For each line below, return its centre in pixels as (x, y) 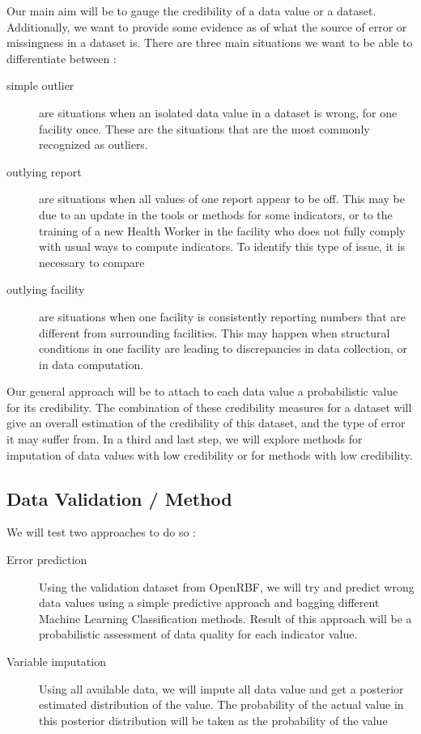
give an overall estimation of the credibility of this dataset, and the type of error (206, 423)
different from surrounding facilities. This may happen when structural (215, 332)
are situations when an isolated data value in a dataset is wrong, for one (218, 112)
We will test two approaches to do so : (101, 532)
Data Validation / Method (119, 498)
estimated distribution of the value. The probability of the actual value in (221, 704)
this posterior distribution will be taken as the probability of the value (213, 720)
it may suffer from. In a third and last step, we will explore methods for (185, 439)
